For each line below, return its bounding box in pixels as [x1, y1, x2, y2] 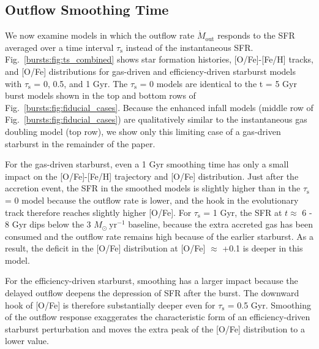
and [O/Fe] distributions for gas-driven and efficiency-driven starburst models [5, 64, 296, 77]
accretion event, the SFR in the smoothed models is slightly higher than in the [5, 182, 301, 194]
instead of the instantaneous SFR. [126, 40, 253, 53]
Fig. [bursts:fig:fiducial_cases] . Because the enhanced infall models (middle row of [5, 101, 313, 113]
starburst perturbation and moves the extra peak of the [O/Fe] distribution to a [5, 322, 306, 335]
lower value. [5, 334, 49, 347]
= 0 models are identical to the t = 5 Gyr [140, 77, 297, 90]
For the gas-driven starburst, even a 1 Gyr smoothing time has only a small [5, 158, 289, 171]
